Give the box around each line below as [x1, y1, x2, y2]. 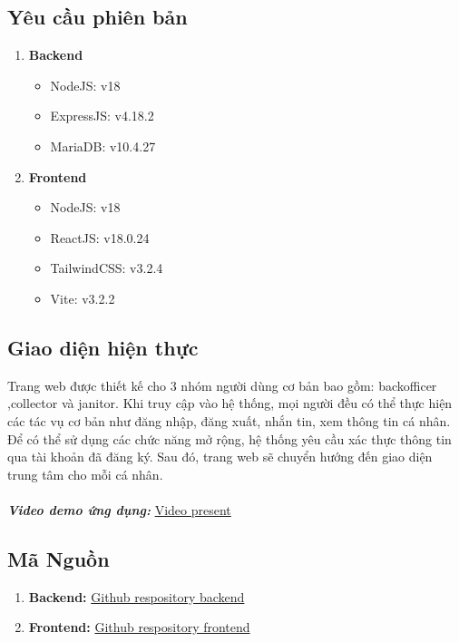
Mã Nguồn [7, 544, 110, 572]
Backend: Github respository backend [28, 587, 245, 606]
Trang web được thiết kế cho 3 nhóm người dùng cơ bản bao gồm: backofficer [7, 375, 437, 394]
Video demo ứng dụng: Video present [7, 500, 231, 519]
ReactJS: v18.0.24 [50, 228, 150, 247]
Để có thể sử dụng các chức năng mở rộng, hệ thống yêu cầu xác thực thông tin [7, 429, 452, 448]
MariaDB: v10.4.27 [50, 136, 156, 155]
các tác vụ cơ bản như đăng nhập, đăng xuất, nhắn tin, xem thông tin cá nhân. [7, 411, 451, 430]
